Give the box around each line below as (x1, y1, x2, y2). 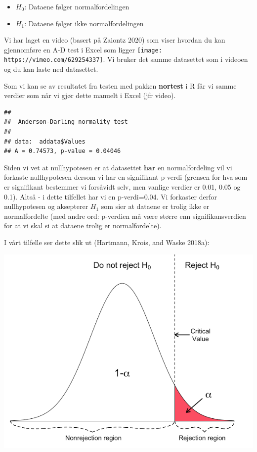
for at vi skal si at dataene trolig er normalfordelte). (4, 220, 162, 231)
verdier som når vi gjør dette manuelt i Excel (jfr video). (4, 90, 176, 100)
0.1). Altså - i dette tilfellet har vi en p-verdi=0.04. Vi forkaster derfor (4, 191, 217, 201)
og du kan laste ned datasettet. (4, 64, 98, 74)
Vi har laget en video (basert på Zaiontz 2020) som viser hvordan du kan (4, 35, 225, 45)
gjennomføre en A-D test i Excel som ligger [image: (4, 44, 162, 54)
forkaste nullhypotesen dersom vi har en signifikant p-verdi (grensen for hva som (4, 172, 248, 182)
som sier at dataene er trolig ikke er (101, 201, 210, 211)
